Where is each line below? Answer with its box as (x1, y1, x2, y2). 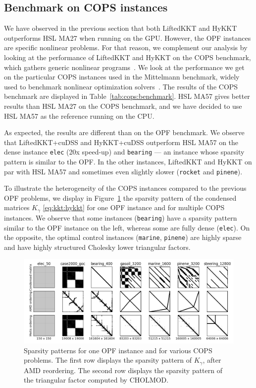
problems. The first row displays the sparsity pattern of (24, 355, 192, 365)
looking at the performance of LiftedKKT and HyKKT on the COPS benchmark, (4, 52, 251, 62)
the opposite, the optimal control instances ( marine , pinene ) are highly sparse (4, 232, 242, 242)
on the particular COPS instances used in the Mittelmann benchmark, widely (4, 72, 240, 82)
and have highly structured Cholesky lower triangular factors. (4, 241, 191, 252)
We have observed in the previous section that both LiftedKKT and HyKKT (4, 23, 237, 33)
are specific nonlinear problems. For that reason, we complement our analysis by (4, 42, 248, 53)
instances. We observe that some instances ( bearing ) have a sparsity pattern (4, 212, 237, 223)
